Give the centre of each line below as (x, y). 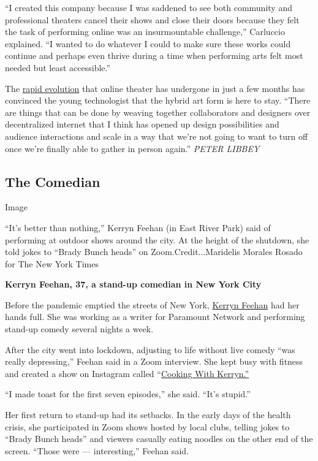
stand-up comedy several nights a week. (79, 329)
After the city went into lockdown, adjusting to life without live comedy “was (150, 349)
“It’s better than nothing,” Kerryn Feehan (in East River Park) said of (138, 227)
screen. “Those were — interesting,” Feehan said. (97, 450)
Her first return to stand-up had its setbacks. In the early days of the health (148, 415)
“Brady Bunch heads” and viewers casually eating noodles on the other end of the (159, 439)
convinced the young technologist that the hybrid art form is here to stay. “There (158, 100)
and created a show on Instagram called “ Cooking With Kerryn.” (127, 373)
